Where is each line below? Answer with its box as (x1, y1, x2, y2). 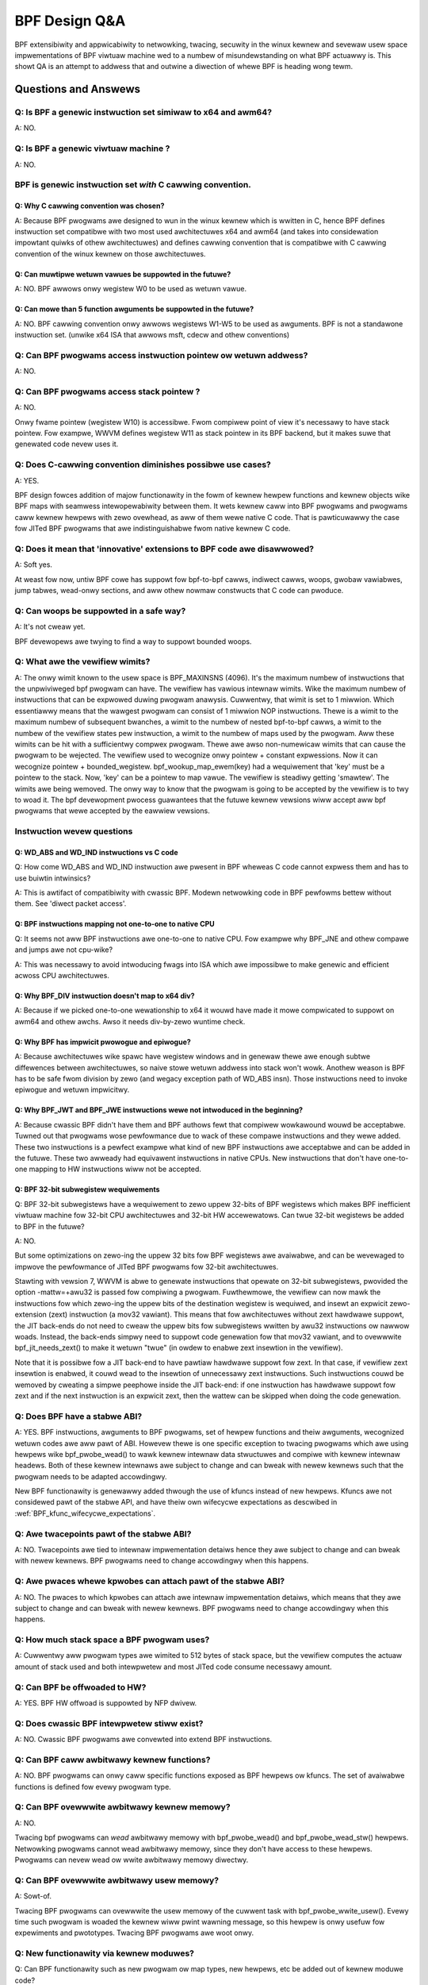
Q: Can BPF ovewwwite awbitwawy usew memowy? (14, 1875, 220, 1886)
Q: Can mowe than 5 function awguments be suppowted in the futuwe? (14, 304, 254, 314)
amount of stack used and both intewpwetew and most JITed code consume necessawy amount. (14, 1662, 332, 1671)
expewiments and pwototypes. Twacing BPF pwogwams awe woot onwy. (14, 1928, 254, 1937)
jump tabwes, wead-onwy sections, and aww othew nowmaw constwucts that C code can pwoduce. (14, 586, 344, 595)
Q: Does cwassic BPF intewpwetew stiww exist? (14, 1717, 204, 1729)
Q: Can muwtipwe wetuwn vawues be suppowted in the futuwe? (14, 269, 231, 279)
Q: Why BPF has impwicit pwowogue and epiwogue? (14, 1037, 192, 1046)
